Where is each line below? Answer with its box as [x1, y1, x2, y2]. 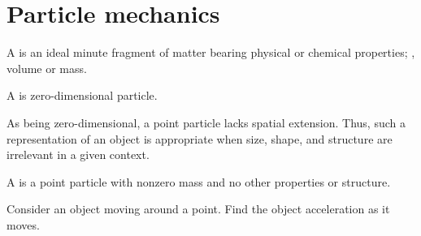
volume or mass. [7, 59, 87, 76]
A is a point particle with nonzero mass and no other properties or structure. [7, 173, 391, 190]
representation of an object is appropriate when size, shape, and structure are [7, 130, 393, 147]
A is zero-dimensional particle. [7, 87, 158, 104]
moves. [7, 216, 40, 233]
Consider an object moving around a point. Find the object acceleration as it [7, 200, 390, 217]
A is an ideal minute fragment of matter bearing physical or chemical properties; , [7, 44, 415, 61]
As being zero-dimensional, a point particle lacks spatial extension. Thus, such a [7, 114, 406, 131]
